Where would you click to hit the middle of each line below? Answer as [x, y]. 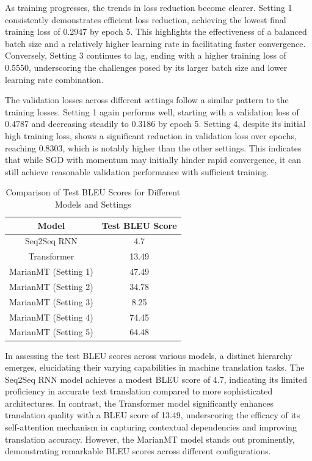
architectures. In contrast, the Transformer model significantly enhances [140, 403]
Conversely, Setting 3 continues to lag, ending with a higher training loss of [146, 55]
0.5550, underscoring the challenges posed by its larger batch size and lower [146, 67]
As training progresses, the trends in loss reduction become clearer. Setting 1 [149, 7]
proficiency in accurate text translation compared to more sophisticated [139, 391]
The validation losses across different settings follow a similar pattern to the [147, 100]
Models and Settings [93, 204]
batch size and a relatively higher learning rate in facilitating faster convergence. [155, 43]
